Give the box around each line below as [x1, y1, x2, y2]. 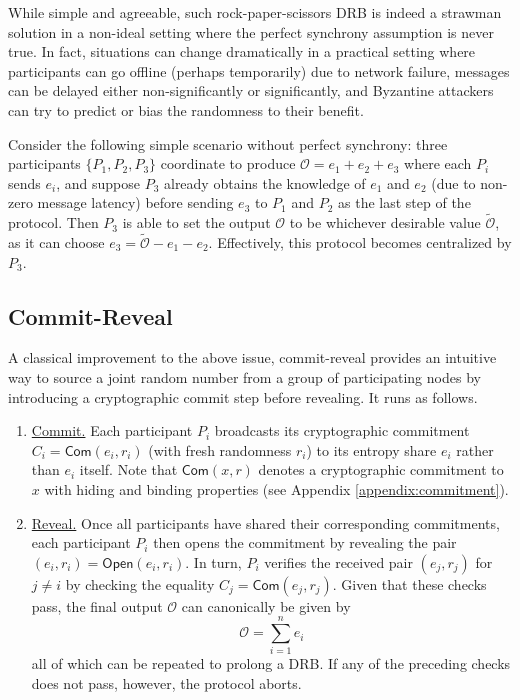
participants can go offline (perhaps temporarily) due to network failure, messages [8, 60, 510, 81]
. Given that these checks [332, 573, 487, 594]
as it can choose [8, 231, 105, 252]
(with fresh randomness [148, 439, 292, 460]
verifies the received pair [264, 551, 413, 572]
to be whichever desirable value [289, 212, 481, 233]
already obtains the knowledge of [163, 172, 366, 193]
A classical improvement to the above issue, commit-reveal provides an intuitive [8, 347, 497, 368]
